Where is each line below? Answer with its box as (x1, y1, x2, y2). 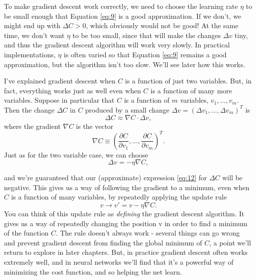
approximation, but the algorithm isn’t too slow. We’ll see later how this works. (4, 59, 245, 69)
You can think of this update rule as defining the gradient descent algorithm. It (4, 208, 245, 218)
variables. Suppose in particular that (4, 95, 115, 105)
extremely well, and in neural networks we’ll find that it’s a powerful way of (4, 256, 234, 267)
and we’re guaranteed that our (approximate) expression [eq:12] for (4, 172, 207, 183)
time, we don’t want (4, 30, 65, 40)
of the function (4, 228, 49, 238)
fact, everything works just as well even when (4, 85, 141, 95)
